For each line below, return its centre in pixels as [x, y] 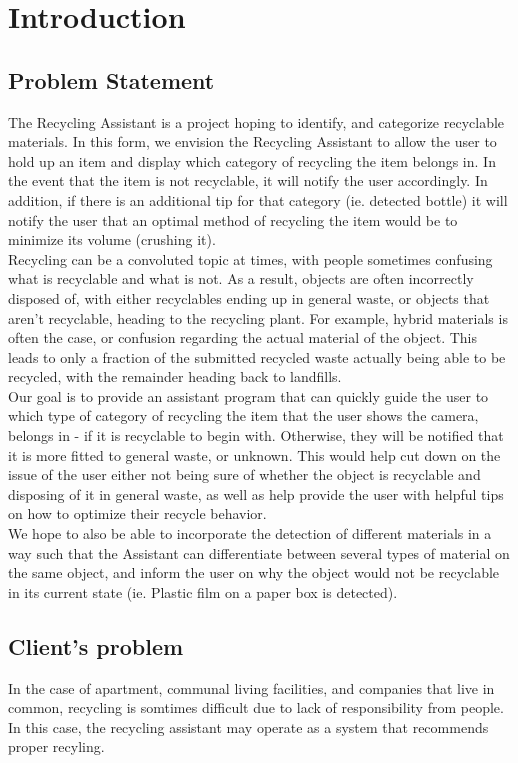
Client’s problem [96, 645]
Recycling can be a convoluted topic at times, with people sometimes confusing [250, 258]
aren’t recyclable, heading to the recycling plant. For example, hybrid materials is [258, 317]
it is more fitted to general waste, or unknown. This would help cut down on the [254, 454]
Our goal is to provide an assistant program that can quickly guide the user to [248, 395]
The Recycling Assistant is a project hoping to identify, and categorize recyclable [256, 121]
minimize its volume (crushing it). [112, 239]
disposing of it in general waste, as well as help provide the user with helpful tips [256, 493]
